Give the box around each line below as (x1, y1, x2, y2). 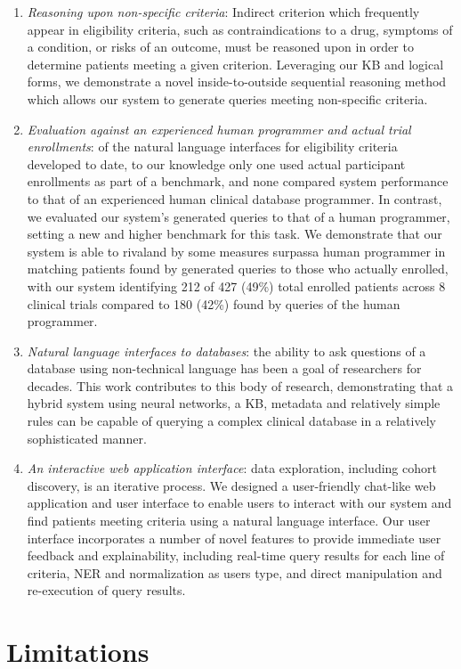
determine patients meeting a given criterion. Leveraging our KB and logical (27, 54, 444, 73)
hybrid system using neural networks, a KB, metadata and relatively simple (27, 394, 441, 412)
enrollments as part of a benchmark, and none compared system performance (27, 172, 449, 191)
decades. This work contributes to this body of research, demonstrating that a (27, 376, 454, 395)
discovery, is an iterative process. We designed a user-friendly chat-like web (27, 476, 436, 494)
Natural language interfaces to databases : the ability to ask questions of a (27, 341, 426, 360)
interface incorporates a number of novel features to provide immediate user (27, 528, 441, 547)
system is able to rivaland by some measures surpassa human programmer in (27, 241, 446, 260)
